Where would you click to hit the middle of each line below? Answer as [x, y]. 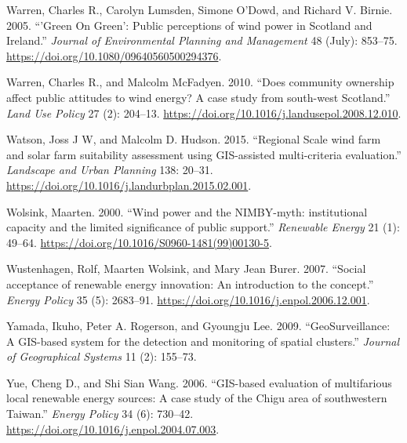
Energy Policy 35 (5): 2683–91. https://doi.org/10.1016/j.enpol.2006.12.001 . [188, 299]
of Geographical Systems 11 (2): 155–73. [102, 356]
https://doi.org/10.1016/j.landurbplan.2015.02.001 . [129, 185]
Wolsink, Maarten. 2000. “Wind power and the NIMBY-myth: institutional [187, 211]
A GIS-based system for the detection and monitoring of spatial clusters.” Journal [203, 341]
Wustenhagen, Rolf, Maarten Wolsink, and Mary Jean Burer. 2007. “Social [186, 269]
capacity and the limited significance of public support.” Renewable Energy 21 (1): [203, 227]
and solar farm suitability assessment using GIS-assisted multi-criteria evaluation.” [204, 154]
